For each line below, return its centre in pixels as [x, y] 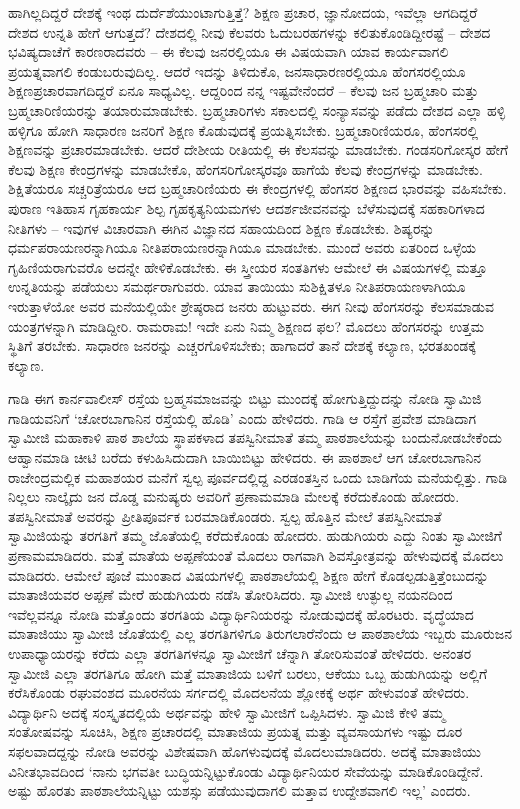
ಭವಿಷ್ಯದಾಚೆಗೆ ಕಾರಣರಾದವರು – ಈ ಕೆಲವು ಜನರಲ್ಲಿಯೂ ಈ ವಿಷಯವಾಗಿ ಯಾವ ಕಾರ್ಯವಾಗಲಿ [228, 51]
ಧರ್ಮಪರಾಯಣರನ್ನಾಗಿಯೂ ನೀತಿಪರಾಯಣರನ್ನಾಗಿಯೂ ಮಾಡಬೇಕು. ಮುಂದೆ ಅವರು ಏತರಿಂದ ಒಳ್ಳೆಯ [242, 247]
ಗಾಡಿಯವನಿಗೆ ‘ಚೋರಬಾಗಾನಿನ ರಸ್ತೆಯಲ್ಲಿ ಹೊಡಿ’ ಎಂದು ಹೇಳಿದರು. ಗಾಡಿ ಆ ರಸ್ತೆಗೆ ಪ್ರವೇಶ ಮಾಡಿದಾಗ [242, 417]
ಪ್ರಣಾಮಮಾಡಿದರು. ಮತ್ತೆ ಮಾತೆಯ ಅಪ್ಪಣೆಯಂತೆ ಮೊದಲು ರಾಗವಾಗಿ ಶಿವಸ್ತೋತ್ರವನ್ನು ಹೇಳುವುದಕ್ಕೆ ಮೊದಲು [256, 555]
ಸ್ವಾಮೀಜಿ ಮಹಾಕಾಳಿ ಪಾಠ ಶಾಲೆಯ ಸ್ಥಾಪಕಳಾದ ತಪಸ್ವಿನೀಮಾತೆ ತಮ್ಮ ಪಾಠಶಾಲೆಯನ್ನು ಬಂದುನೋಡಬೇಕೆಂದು [255, 437]
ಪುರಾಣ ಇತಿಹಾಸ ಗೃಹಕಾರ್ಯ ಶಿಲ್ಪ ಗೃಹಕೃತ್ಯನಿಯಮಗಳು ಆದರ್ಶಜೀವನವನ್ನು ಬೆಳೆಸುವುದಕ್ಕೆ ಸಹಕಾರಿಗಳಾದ [246, 207]
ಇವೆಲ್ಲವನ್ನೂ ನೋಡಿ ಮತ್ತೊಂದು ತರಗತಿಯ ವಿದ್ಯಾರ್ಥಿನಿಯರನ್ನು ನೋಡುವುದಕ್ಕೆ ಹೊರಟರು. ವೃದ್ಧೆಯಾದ [241, 613]
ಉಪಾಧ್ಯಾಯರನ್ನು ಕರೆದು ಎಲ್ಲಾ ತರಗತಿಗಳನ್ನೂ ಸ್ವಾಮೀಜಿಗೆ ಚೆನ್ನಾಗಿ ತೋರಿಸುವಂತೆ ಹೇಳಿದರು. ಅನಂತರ [240, 653]
